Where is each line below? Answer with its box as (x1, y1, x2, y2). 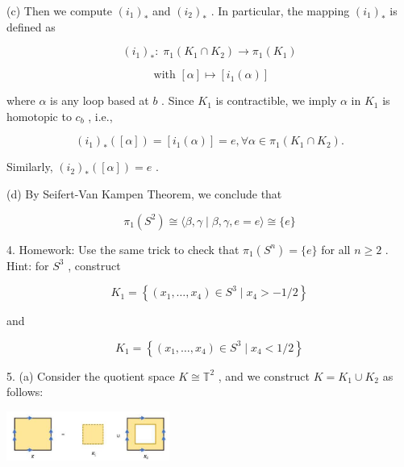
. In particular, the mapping (210, 2, 350, 19)
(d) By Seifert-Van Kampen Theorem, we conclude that (6, 185, 282, 202)
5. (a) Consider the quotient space (6, 367, 175, 384)
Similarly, (6, 158, 53, 175)
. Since (161, 92, 194, 109)
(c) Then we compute (6, 2, 113, 19)
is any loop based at (50, 92, 149, 109)
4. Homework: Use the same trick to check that (6, 240, 239, 257)
